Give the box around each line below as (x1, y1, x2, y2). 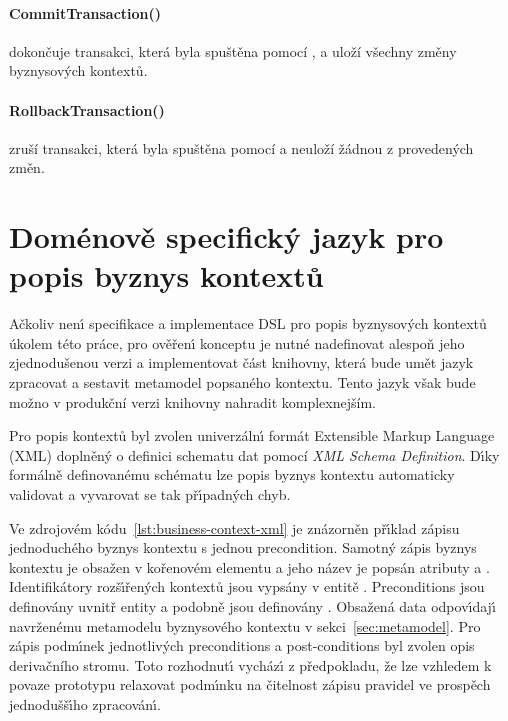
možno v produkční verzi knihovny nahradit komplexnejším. (9, 391, 376, 412)
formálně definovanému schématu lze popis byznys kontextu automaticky (9, 464, 455, 485)
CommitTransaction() (9, 2, 162, 23)
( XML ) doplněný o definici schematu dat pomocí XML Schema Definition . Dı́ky (9, 444, 500, 465)
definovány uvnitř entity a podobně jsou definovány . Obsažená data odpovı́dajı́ (9, 596, 496, 616)
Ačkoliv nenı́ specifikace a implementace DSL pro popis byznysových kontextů (9, 313, 487, 334)
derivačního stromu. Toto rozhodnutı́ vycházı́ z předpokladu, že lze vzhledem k (9, 654, 492, 675)
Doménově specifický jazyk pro (9, 216, 444, 257)
